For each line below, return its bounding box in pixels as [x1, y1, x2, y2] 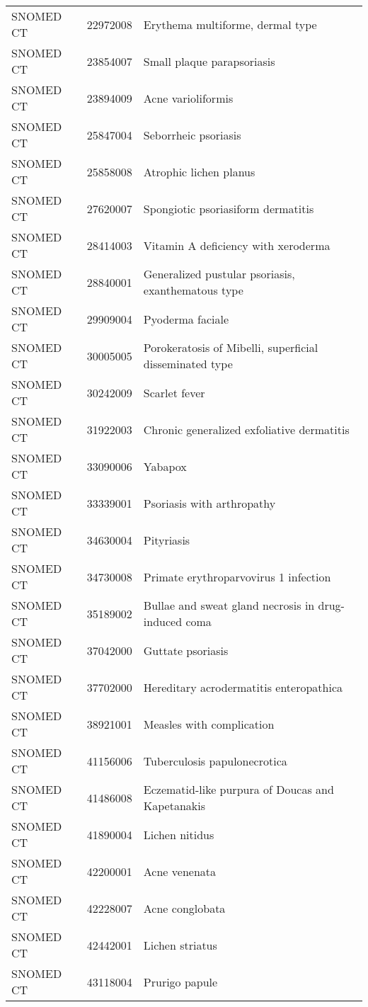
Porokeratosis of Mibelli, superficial [143, 339, 318, 355]
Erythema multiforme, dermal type [143, 16, 317, 33]
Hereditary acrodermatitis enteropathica [143, 678, 343, 695]
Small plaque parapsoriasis [143, 52, 275, 69]
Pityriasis [143, 531, 190, 548]
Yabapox [143, 457, 187, 474]
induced [143, 613, 183, 630]
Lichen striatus [143, 936, 217, 953]
